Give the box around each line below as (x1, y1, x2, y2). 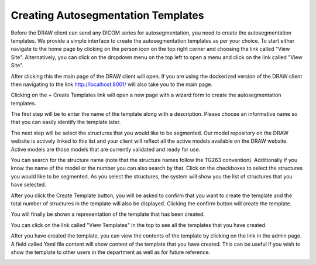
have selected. (11, 181, 46, 188)
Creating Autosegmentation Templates (11, 9, 204, 22)
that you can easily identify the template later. (11, 119, 121, 126)
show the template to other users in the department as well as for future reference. (11, 249, 211, 256)
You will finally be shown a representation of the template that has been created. (11, 211, 205, 218)
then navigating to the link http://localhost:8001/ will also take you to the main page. (11, 81, 213, 88)
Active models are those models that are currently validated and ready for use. (11, 146, 201, 153)
